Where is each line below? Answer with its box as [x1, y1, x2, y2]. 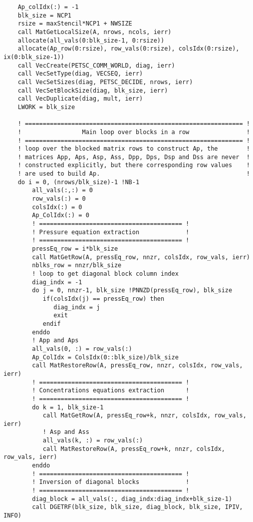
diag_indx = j [53, 303, 100, 311]
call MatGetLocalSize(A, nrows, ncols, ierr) [17, 28, 172, 36]
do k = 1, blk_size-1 [32, 403, 104, 411]
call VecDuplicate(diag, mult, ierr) [17, 95, 143, 103]
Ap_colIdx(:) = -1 [17, 4, 79, 11]
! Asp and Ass [42, 428, 89, 436]
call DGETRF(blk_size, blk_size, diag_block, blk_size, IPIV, [32, 503, 243, 511]
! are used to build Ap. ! [17, 170, 250, 178]
